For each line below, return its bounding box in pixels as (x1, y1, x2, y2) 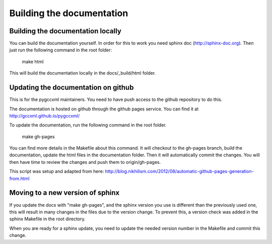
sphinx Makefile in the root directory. (9, 216, 86, 222)
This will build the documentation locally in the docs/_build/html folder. (9, 70, 156, 76)
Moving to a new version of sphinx (9, 189, 120, 197)
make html (22, 58, 44, 65)
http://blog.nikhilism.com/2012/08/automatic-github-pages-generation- (105, 168, 254, 174)
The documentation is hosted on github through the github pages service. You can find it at (9, 106, 199, 112)
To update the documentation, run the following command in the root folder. (9, 122, 167, 128)
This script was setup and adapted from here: (9, 168, 104, 174)
